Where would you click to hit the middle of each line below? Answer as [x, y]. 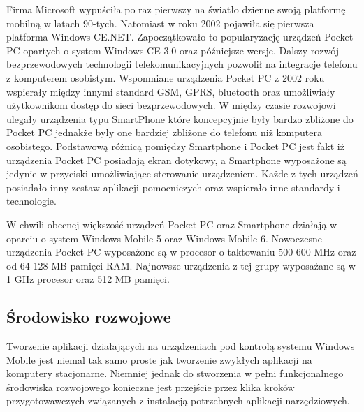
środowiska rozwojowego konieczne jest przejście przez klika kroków [151, 387]
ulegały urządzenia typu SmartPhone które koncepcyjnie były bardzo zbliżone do [180, 118]
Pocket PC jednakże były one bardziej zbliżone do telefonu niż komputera [165, 132]
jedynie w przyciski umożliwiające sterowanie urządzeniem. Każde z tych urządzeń [182, 174]
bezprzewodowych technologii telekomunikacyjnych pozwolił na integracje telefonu [182, 64]
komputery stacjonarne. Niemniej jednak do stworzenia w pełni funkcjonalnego [175, 373]
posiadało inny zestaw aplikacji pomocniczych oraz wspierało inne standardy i [173, 187]
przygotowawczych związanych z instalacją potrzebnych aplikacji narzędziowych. [178, 400]
